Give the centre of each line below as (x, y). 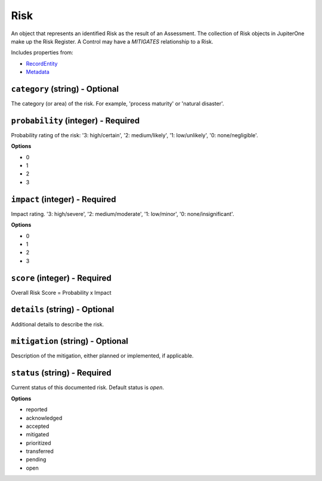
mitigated (38, 434)
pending (36, 460)
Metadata (38, 72)
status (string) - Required (61, 373)
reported (37, 409)
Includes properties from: (42, 53)
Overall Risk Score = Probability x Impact (61, 292)
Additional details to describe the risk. (58, 324)
